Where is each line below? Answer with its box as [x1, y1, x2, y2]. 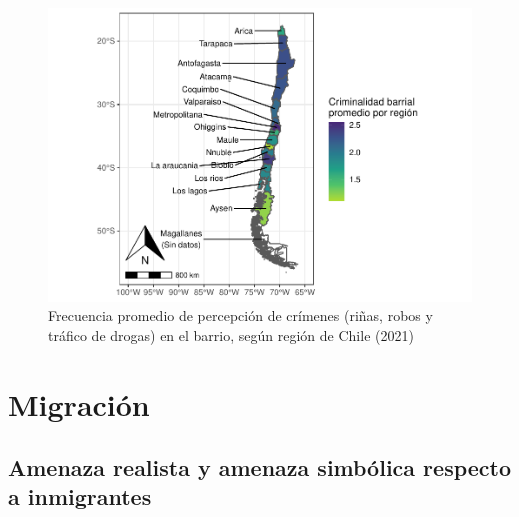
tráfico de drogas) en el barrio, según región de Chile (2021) [48, 324, 414, 345]
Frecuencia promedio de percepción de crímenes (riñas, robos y [48, 305, 433, 326]
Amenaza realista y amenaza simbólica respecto [8, 452, 512, 483]
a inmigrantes [8, 481, 152, 512]
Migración [8, 383, 150, 424]
